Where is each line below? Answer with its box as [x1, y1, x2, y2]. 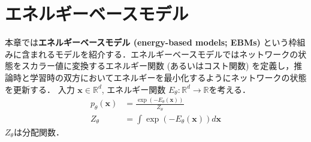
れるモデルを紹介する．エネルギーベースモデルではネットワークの [38, 47, 298, 60]
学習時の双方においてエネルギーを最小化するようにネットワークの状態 [29, 71, 307, 83]
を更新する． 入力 [5, 83, 75, 95]
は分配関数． [13, 125, 64, 138]
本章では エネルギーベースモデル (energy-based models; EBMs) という [5, 36, 289, 49]
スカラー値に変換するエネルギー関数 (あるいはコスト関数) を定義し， [21, 59, 294, 72]
